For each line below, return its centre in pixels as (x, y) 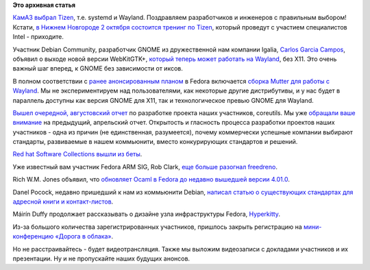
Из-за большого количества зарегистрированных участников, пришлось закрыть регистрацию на (158, 227)
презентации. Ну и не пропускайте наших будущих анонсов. (101, 258)
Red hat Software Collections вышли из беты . (77, 154)
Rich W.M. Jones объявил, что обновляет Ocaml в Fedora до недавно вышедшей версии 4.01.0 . (151, 180)
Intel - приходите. (38, 37)
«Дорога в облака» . (84, 236)
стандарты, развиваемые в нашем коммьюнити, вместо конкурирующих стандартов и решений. (155, 142)
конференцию (33, 236)
